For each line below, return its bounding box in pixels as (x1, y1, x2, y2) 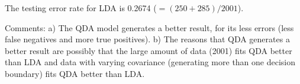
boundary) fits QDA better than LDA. (5, 67, 145, 79)
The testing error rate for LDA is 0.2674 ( (5, 2, 157, 14)
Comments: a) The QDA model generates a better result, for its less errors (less (5, 21, 294, 33)
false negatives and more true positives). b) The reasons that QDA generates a (5, 33, 290, 45)
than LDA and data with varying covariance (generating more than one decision (5, 56, 296, 68)
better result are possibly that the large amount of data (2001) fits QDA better (5, 44, 292, 56)
